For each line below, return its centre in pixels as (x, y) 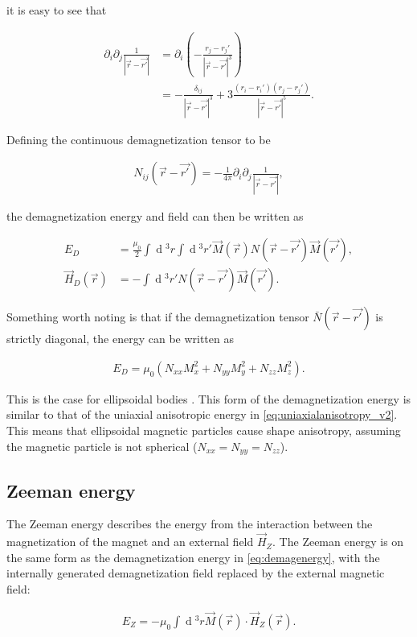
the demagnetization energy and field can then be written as (155, 215)
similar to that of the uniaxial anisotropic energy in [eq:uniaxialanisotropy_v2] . (202, 414)
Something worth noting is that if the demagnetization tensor (158, 317)
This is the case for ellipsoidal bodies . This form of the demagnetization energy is (209, 398)
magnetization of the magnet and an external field (130, 542)
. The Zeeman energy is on (338, 542)
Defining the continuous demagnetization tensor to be (139, 139)
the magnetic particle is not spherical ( (102, 446)
